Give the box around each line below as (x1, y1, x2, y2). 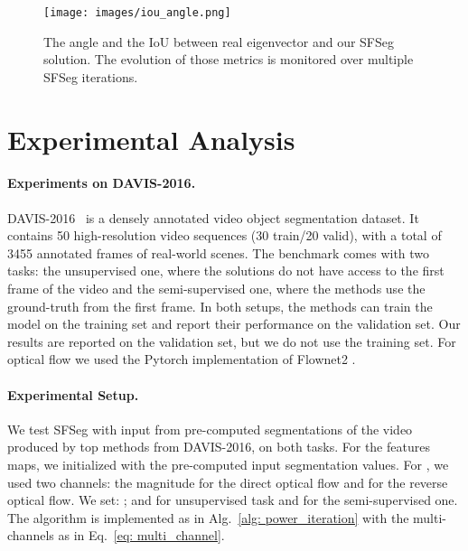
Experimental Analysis (7, 120, 295, 157)
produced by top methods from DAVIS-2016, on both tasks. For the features (7, 437, 430, 456)
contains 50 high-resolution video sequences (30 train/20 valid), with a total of (7, 226, 442, 245)
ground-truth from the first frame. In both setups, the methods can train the (7, 296, 433, 315)
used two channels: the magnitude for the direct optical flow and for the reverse (7, 472, 448, 491)
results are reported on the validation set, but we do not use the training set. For (7, 332, 456, 350)
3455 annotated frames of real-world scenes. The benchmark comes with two (7, 243, 430, 262)
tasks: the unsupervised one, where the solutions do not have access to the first (7, 261, 445, 280)
